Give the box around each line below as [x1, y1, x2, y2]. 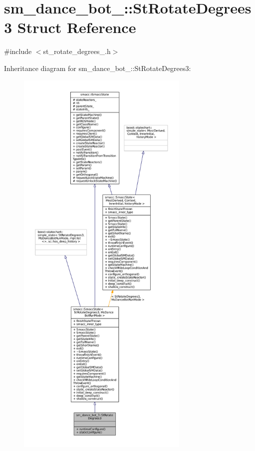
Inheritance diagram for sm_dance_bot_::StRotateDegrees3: [4, 62, 191, 73]
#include [4, 46, 32, 56]
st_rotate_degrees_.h [43, 46, 111, 56]
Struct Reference [17, 17, 136, 37]
